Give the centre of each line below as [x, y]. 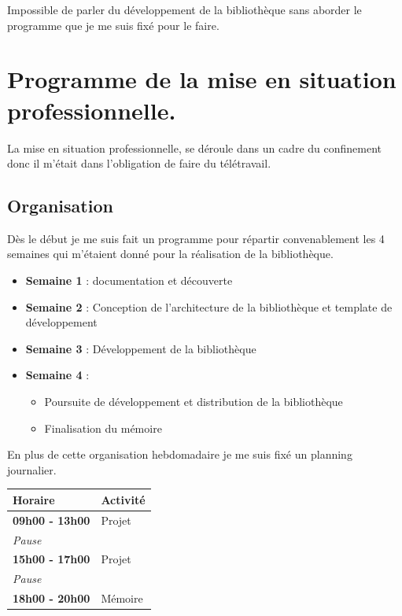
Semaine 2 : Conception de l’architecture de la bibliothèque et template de [209, 306]
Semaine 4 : [57, 375]
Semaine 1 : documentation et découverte [129, 280]
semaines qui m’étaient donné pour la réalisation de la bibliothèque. [170, 254]
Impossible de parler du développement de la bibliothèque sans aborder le [184, 9]
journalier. [32, 469]
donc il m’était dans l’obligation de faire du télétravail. [139, 163]
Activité [123, 499]
